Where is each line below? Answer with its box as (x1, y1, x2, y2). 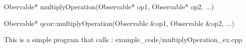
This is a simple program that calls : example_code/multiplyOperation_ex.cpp (4, 34, 242, 45)
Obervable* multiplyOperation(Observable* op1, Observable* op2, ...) (4, 1, 214, 11)
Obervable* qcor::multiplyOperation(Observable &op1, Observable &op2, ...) (4, 18, 235, 28)
